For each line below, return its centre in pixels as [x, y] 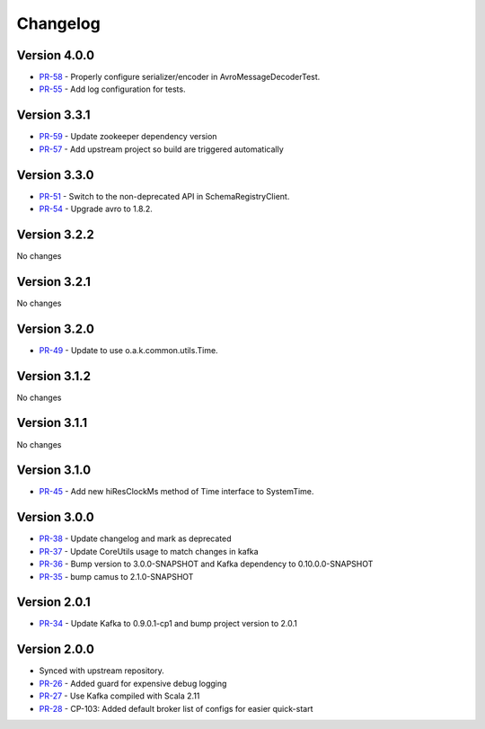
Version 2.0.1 [54, 602]
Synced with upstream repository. [102, 671]
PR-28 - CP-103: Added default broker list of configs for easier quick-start [176, 708]
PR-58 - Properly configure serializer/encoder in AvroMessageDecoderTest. [180, 77]
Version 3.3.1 [53, 116]
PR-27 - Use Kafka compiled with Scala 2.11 [119, 696]
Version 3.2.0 [55, 329]
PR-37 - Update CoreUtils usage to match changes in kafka [149, 551]
